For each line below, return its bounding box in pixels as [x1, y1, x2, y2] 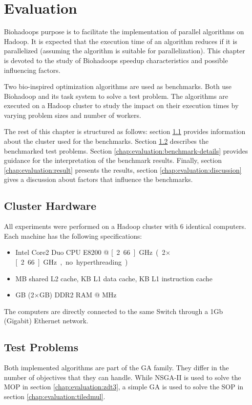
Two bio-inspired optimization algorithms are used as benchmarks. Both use [4, 81, 231, 91]
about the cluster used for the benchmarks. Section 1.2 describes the [4, 136, 209, 146]
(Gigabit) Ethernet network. [4, 315, 88, 326]
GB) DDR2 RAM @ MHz [39, 290, 117, 300]
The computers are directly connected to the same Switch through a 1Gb [4, 306, 223, 316]
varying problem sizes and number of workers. [4, 110, 141, 120]
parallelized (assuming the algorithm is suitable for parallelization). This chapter [4, 45, 245, 56]
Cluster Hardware [4, 198, 97, 213]
